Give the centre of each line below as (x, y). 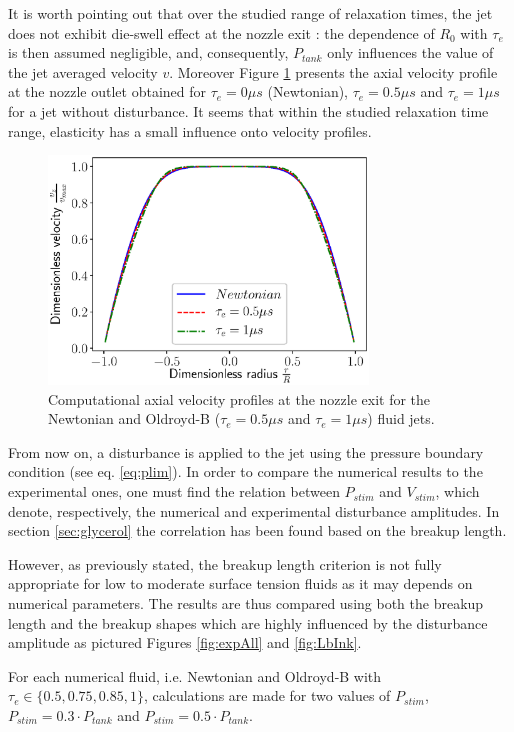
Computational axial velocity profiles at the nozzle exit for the (239, 398)
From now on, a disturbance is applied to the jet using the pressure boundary (246, 451)
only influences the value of (410, 52)
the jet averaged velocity (83, 71)
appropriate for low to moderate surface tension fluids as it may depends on (240, 583)
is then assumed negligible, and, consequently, (148, 52)
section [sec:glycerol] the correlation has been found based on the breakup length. (257, 530)
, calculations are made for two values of (267, 695)
